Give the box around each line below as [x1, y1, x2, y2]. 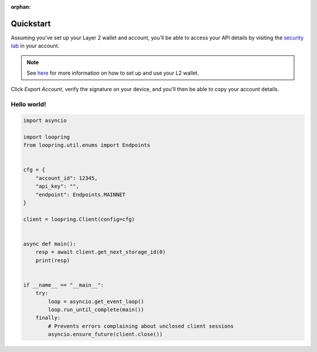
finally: [35, 314, 61, 321]
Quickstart [11, 18, 51, 29]
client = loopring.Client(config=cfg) [23, 216, 135, 223]
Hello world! [11, 100, 46, 109]
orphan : [11, 4, 31, 10]
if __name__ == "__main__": [23, 281, 104, 288]
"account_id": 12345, [35, 175, 98, 182]
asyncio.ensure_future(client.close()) [48, 331, 163, 338]
